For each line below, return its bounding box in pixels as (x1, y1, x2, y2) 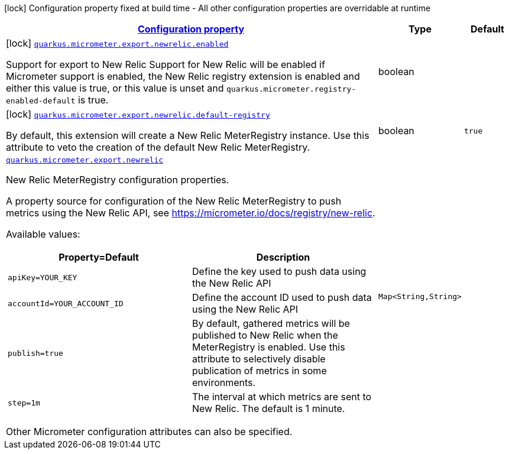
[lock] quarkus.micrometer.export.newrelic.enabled (6, 37, 229, 49)
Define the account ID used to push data (192, 291, 372, 303)
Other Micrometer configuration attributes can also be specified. (6, 426, 293, 437)
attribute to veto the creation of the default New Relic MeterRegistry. (6, 141, 310, 153)
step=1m (8, 398, 40, 407)
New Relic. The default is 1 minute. (192, 403, 345, 414)
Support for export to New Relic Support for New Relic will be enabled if (6, 59, 325, 70)
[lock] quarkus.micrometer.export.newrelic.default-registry (6, 108, 270, 120)
